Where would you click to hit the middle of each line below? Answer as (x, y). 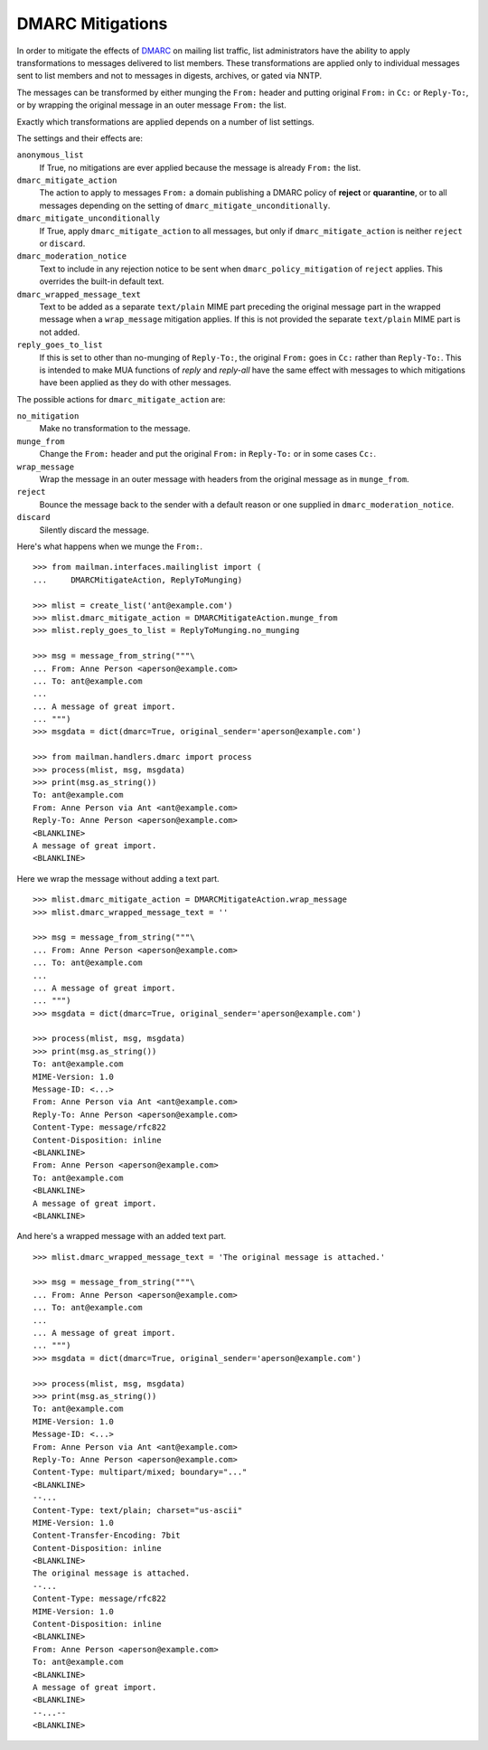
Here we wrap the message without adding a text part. (118, 878)
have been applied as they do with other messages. (136, 383)
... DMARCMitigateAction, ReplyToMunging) (138, 580)
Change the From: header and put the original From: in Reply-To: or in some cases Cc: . (208, 454)
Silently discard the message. (94, 530)
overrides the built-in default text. (102, 281)
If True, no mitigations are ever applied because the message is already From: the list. (200, 167)
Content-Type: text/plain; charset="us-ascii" (138, 1510)
